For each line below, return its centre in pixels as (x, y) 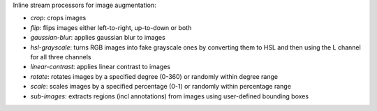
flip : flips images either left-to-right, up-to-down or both (111, 27)
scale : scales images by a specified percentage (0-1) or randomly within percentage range (161, 87)
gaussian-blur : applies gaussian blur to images (98, 38)
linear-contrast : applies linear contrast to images (101, 67)
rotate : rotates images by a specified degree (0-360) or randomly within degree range (154, 76)
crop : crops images (58, 18)
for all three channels (61, 57)
